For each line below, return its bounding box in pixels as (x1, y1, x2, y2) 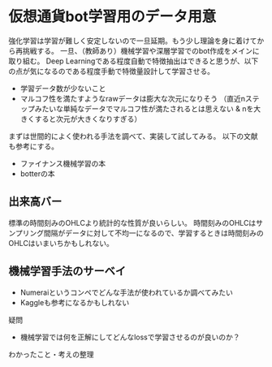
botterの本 (19, 168, 55, 179)
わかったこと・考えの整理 (8, 349, 94, 359)
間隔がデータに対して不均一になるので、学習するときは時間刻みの (43, 228, 264, 238)
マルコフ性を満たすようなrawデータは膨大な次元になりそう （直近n (19, 93, 246, 103)
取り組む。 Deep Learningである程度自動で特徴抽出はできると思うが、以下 (8, 56, 259, 66)
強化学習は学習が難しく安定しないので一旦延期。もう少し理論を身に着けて (8, 36, 257, 45)
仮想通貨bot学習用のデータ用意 (8, 7, 217, 26)
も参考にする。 (8, 141, 59, 151)
